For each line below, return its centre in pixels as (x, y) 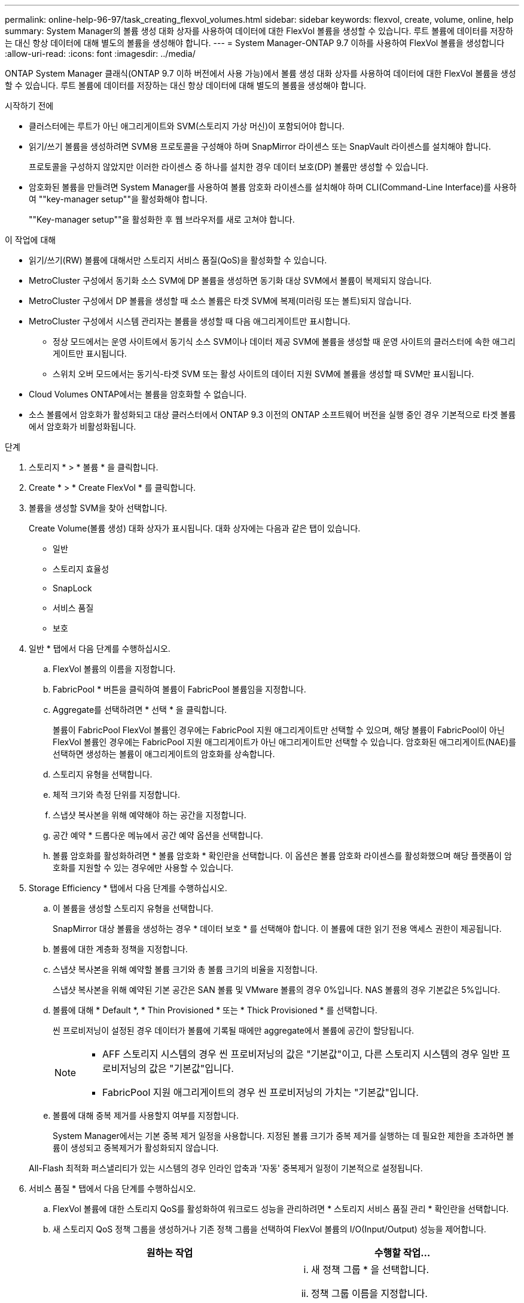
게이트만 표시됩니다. (90, 353)
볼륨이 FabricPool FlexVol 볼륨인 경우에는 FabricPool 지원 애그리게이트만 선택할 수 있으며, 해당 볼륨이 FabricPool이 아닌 (279, 730)
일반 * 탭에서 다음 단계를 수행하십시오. (100, 649)
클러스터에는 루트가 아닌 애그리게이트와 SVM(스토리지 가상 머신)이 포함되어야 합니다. (187, 126)
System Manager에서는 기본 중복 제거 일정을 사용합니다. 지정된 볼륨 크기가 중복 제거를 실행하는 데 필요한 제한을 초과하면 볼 (284, 1136)
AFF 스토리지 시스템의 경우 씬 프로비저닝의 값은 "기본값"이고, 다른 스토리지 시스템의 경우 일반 (301, 1054)
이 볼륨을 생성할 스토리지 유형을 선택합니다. (133, 908)
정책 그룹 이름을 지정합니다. (369, 1293)
